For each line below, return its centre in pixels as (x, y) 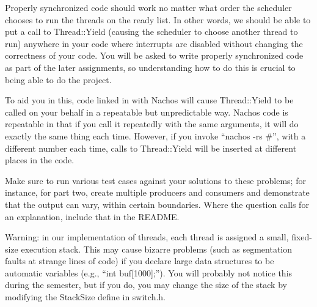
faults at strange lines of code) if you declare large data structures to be (140, 261)
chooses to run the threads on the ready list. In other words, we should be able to (158, 19)
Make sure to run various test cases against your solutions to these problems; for (155, 180)
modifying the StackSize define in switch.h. (85, 297)
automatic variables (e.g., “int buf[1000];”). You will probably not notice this (149, 272)
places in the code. (40, 160)
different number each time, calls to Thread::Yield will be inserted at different (151, 148)
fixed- (302, 237)
